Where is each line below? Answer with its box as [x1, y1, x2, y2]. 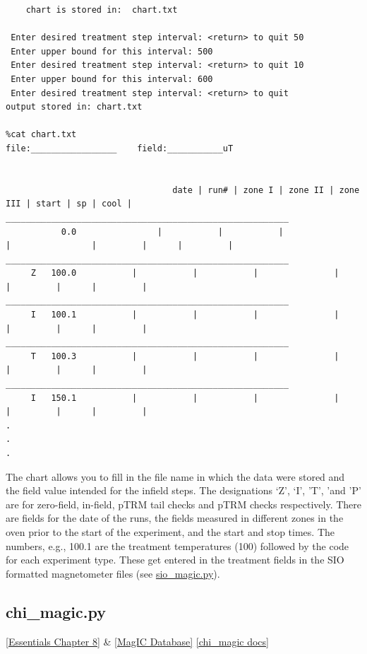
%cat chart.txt [6, 129, 77, 140]
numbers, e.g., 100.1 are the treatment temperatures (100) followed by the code [6, 538, 349, 553]
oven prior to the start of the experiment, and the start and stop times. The [6, 524, 335, 539]
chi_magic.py [6, 600, 106, 622]
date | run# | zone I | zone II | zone [172, 185, 360, 195]
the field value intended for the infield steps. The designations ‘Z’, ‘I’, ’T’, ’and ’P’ [6, 483, 361, 498]
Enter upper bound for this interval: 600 [11, 74, 213, 84]
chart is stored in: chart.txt [25, 5, 178, 15]
